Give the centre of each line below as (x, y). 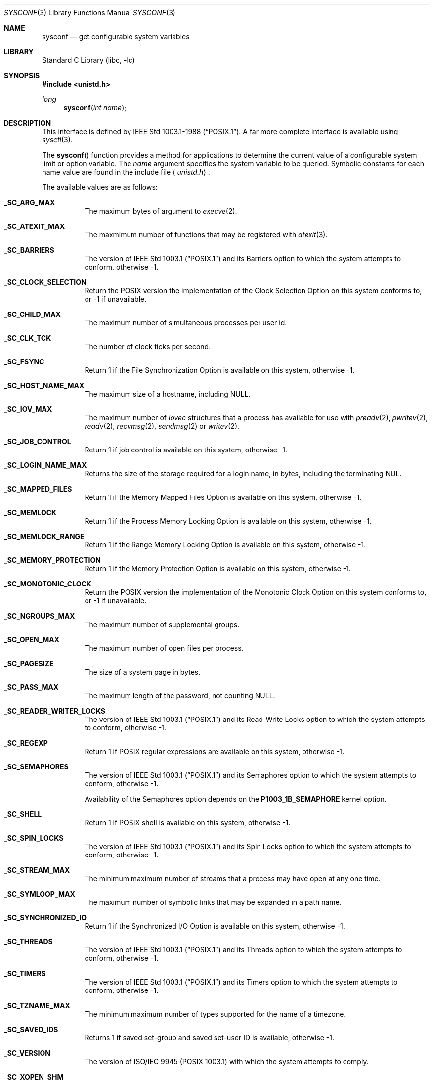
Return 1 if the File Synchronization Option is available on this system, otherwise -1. (220, 370)
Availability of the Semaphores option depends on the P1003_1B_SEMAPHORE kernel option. (236, 799)
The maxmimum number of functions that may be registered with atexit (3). (206, 235)
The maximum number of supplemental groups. (162, 624)
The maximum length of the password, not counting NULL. (180, 696)
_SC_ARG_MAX (30, 202)
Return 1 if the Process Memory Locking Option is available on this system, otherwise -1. (228, 521)
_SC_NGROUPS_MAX (40, 616)
